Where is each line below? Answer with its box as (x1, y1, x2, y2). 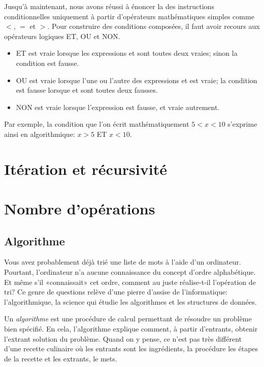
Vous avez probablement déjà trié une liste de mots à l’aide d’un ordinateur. (4, 256, 241, 267)
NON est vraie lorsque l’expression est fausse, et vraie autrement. (16, 101, 220, 112)
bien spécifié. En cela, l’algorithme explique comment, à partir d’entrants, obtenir (4, 323, 258, 334)
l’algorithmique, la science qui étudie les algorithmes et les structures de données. (4, 296, 257, 307)
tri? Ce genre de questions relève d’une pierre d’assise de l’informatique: (4, 286, 228, 297)
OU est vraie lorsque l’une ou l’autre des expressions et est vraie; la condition (16, 75, 257, 85)
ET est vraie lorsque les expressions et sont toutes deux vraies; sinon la (16, 48, 238, 58)
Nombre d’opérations (4, 198, 155, 219)
